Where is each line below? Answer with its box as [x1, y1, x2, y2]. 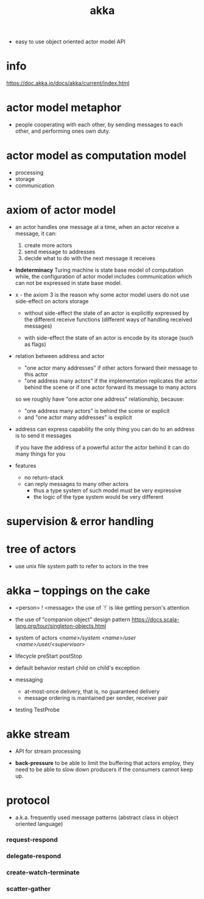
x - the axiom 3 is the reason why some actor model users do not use [15, 291, 190, 298]
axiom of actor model [6, 203, 116, 217]
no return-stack [24, 473, 64, 481]
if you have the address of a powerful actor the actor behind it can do [15, 443, 190, 451]
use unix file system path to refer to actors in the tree [15, 563, 149, 570]
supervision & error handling [6, 515, 154, 529]
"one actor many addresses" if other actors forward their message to [24, 364, 198, 372]
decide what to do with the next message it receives [24, 254, 155, 262]
